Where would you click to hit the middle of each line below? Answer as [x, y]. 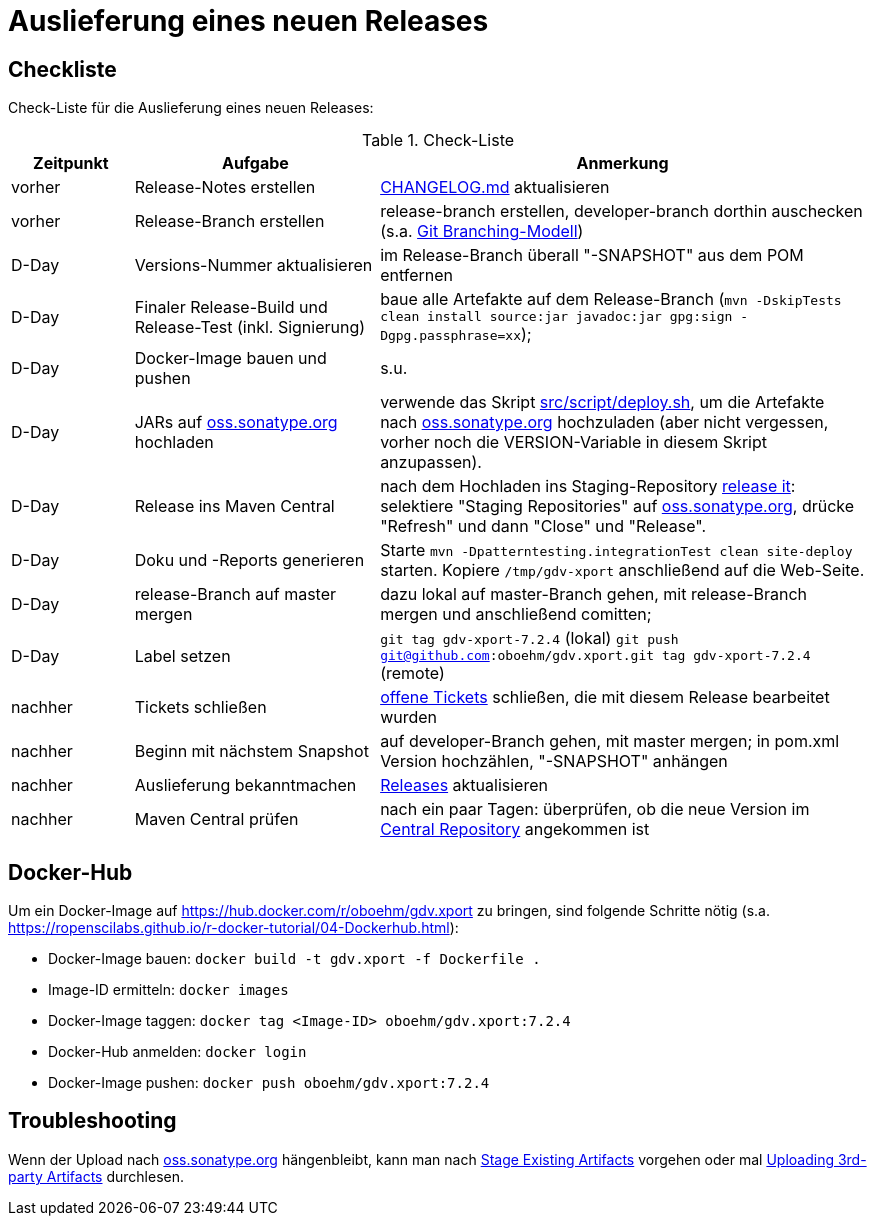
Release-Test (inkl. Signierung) [250, 326]
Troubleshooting [92, 1121]
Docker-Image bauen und [230, 358]
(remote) [412, 673]
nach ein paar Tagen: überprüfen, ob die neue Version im [595, 809]
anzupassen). [431, 462]
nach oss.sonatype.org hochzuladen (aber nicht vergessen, [604, 422]
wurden [409, 717]
